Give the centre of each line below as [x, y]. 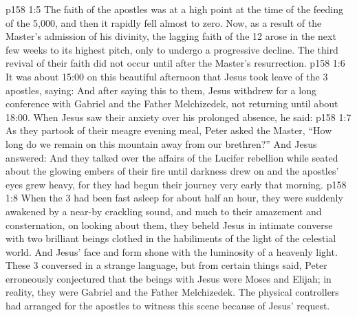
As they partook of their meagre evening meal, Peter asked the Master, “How [169, 130]
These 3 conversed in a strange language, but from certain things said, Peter [166, 265]
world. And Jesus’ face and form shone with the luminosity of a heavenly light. [172, 251]
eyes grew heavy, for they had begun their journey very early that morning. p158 [176, 184]
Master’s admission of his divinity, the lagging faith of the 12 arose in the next [171, 36]
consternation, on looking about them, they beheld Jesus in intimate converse [169, 225]
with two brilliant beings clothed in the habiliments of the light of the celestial [171, 238]
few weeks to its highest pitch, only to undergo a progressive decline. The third [172, 49]
